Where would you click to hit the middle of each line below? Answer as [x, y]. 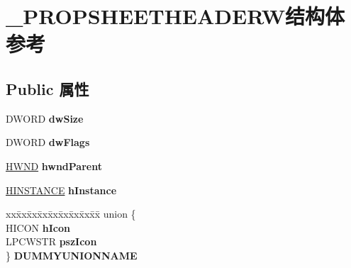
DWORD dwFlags [48, 142]
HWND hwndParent [54, 166]
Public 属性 [48, 88]
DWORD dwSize [45, 118]
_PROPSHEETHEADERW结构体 [175, 16]
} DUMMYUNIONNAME [72, 255]
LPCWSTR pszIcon [51, 241]
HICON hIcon [38, 227]
